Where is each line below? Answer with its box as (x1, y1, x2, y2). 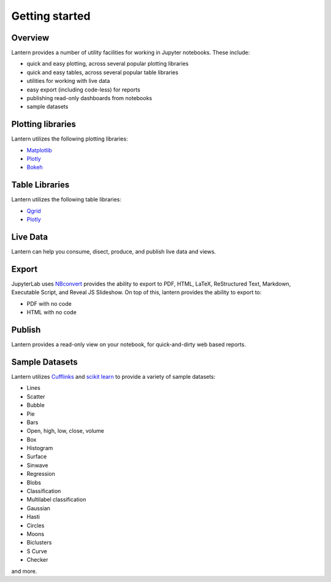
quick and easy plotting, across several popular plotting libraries (26, 60, 189, 68)
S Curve (26, 547, 47, 555)
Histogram (26, 444, 53, 452)
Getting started (11, 9, 91, 23)
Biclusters (26, 539, 52, 546)
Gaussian (26, 504, 50, 512)
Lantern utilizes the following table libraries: (11, 196, 122, 203)
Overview (11, 33, 50, 43)
